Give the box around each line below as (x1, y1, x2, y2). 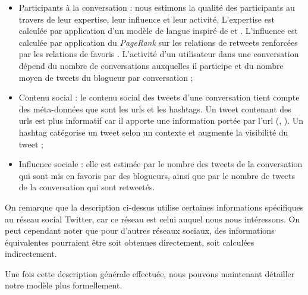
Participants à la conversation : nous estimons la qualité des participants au (18, 1, 295, 13)
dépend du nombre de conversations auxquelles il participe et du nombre (18, 59, 284, 71)
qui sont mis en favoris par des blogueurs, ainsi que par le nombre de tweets (18, 169, 296, 181)
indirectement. (5, 247, 57, 260)
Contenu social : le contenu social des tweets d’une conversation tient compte (18, 91, 300, 103)
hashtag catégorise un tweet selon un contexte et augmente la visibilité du (18, 125, 288, 138)
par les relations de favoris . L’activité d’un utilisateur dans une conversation (18, 48, 299, 60)
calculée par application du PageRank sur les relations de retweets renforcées (18, 36, 298, 48)
